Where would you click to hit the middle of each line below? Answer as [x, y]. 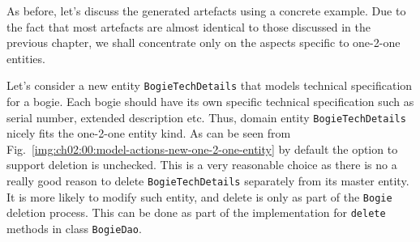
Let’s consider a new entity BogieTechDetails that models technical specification [210, 85]
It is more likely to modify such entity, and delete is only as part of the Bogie [199, 196]
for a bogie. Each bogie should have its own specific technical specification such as [210, 102]
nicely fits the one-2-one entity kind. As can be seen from [149, 133]
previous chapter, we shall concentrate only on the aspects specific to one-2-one [204, 42]
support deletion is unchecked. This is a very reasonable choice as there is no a [202, 165]
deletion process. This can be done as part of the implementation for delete [196, 212]
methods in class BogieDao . [74, 229]
